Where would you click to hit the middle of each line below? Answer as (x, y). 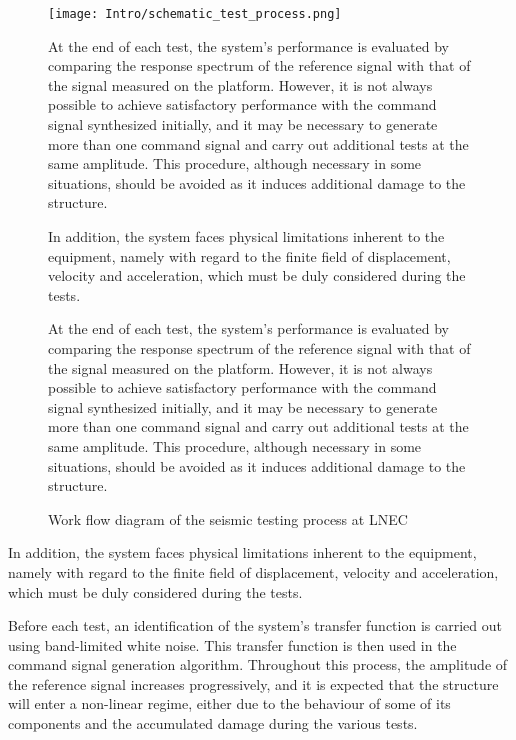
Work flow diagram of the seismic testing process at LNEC (228, 518)
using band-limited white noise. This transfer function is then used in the (232, 644)
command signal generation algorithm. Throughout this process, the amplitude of (258, 664)
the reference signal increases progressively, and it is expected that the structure (253, 683)
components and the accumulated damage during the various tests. (213, 723)
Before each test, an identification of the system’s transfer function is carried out (255, 625)
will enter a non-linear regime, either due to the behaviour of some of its (229, 703)
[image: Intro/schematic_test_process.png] (195, 14)
